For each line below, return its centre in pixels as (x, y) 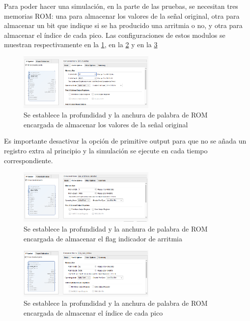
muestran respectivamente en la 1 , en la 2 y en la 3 (81, 44)
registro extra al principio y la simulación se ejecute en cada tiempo (106, 150)
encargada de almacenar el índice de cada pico (93, 312)
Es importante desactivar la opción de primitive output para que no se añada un (125, 141)
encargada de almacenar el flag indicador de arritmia (103, 238)
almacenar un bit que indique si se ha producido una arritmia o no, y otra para (123, 25)
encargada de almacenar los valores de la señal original (106, 124)
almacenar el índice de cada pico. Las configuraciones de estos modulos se (115, 35)
